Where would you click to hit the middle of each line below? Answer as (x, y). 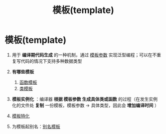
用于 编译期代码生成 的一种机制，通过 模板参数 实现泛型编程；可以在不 (84, 55)
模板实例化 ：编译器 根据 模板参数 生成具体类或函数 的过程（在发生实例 (85, 99)
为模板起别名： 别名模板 (36, 126)
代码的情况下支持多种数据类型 (51, 61)
